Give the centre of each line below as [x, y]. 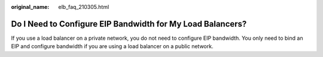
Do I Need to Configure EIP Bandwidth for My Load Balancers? [129, 24]
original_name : [30, 7]
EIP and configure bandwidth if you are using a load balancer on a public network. [112, 46]
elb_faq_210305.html [84, 7]
